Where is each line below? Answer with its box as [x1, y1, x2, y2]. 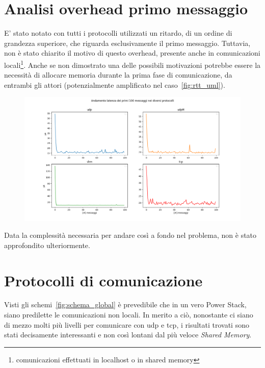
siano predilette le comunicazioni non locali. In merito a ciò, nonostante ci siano [4, 309, 253, 320]
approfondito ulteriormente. [4, 239, 90, 250]
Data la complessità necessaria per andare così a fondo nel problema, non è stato [4, 230, 257, 240]
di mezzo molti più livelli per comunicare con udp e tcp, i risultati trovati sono [4, 319, 249, 330]
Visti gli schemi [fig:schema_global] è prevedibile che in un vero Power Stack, [4, 299, 247, 310]
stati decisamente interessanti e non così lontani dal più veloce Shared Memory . [4, 329, 252, 340]
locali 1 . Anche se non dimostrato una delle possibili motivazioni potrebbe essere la [4, 58, 261, 70]
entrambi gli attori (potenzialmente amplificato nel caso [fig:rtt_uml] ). [4, 79, 225, 90]
